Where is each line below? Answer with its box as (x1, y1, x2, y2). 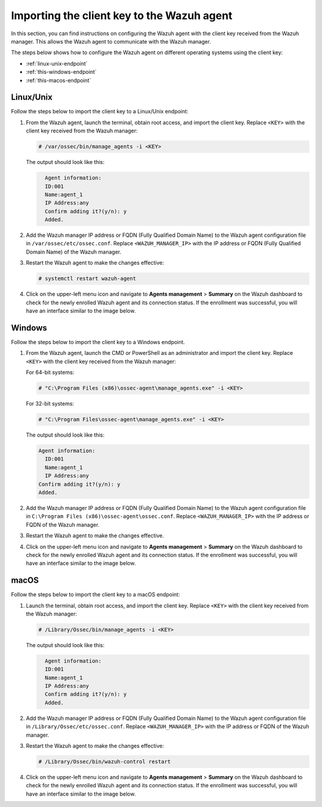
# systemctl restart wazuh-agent (38, 275, 137, 282)
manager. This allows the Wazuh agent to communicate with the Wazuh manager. (11, 38, 211, 45)
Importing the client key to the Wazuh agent (11, 9, 233, 22)
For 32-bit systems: (26, 400, 75, 407)
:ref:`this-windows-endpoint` (26, 69, 97, 76)
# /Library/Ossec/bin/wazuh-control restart (38, 758, 171, 765)
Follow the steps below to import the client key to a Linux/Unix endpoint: (11, 108, 189, 115)
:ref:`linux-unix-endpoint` (26, 60, 88, 67)
